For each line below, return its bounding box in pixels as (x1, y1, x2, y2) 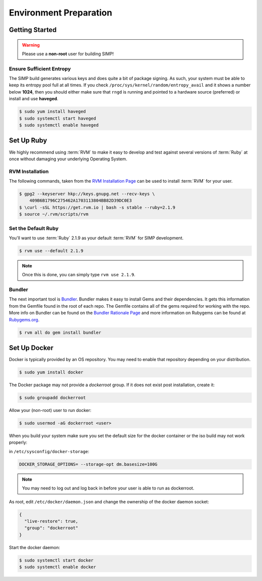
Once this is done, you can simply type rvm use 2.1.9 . (22, 272, 136, 278)
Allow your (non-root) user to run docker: (9, 408, 92, 413)
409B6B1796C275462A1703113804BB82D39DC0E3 (29, 198, 132, 204)
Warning (22, 42, 40, 48)
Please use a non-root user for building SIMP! (22, 51, 114, 57)
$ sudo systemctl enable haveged (19, 123, 99, 128)
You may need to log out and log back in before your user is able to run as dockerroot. (22, 485, 195, 491)
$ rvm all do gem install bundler (19, 330, 101, 335)
